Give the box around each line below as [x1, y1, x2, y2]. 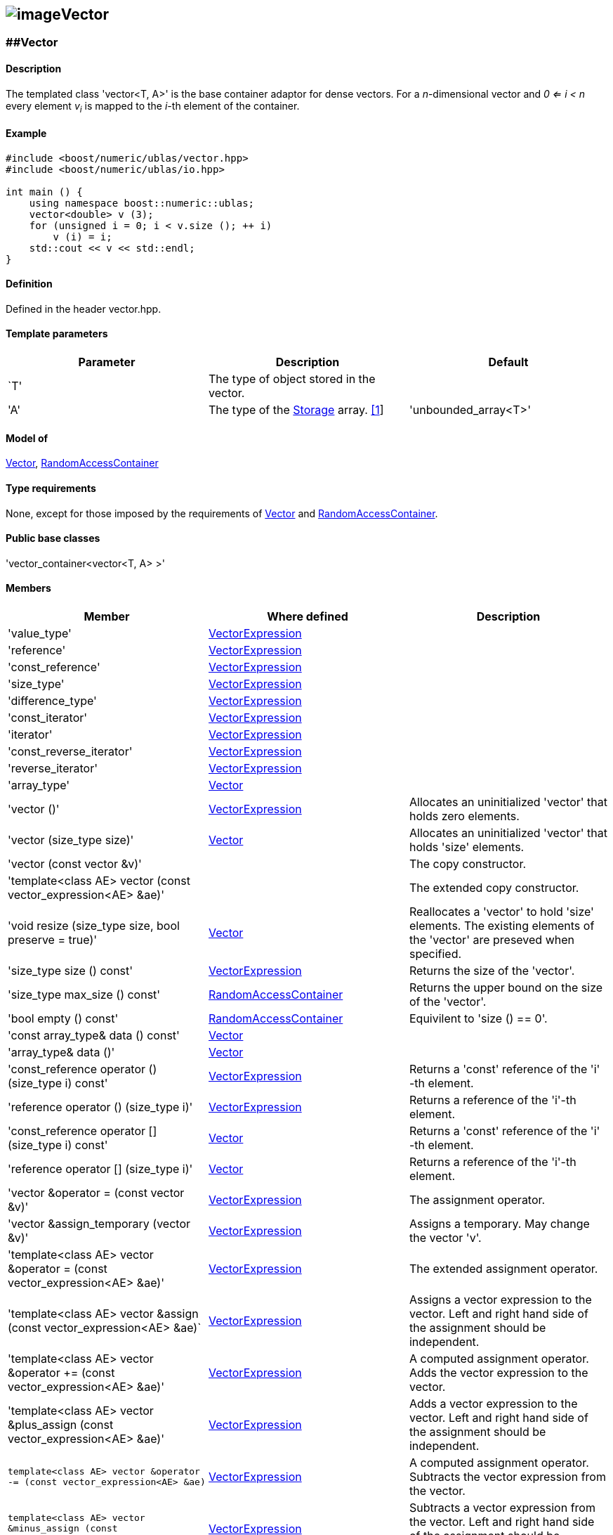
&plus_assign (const [8, 1417, 114, 1432]
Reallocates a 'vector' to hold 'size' [409, 904, 594, 919]
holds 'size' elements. [409, 839, 525, 854]
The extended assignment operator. [409, 1261, 598, 1276]
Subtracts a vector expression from [409, 1500, 595, 1515]
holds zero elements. [409, 808, 520, 823]
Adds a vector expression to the [409, 1396, 578, 1411]
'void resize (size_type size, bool [8, 918, 180, 933]
